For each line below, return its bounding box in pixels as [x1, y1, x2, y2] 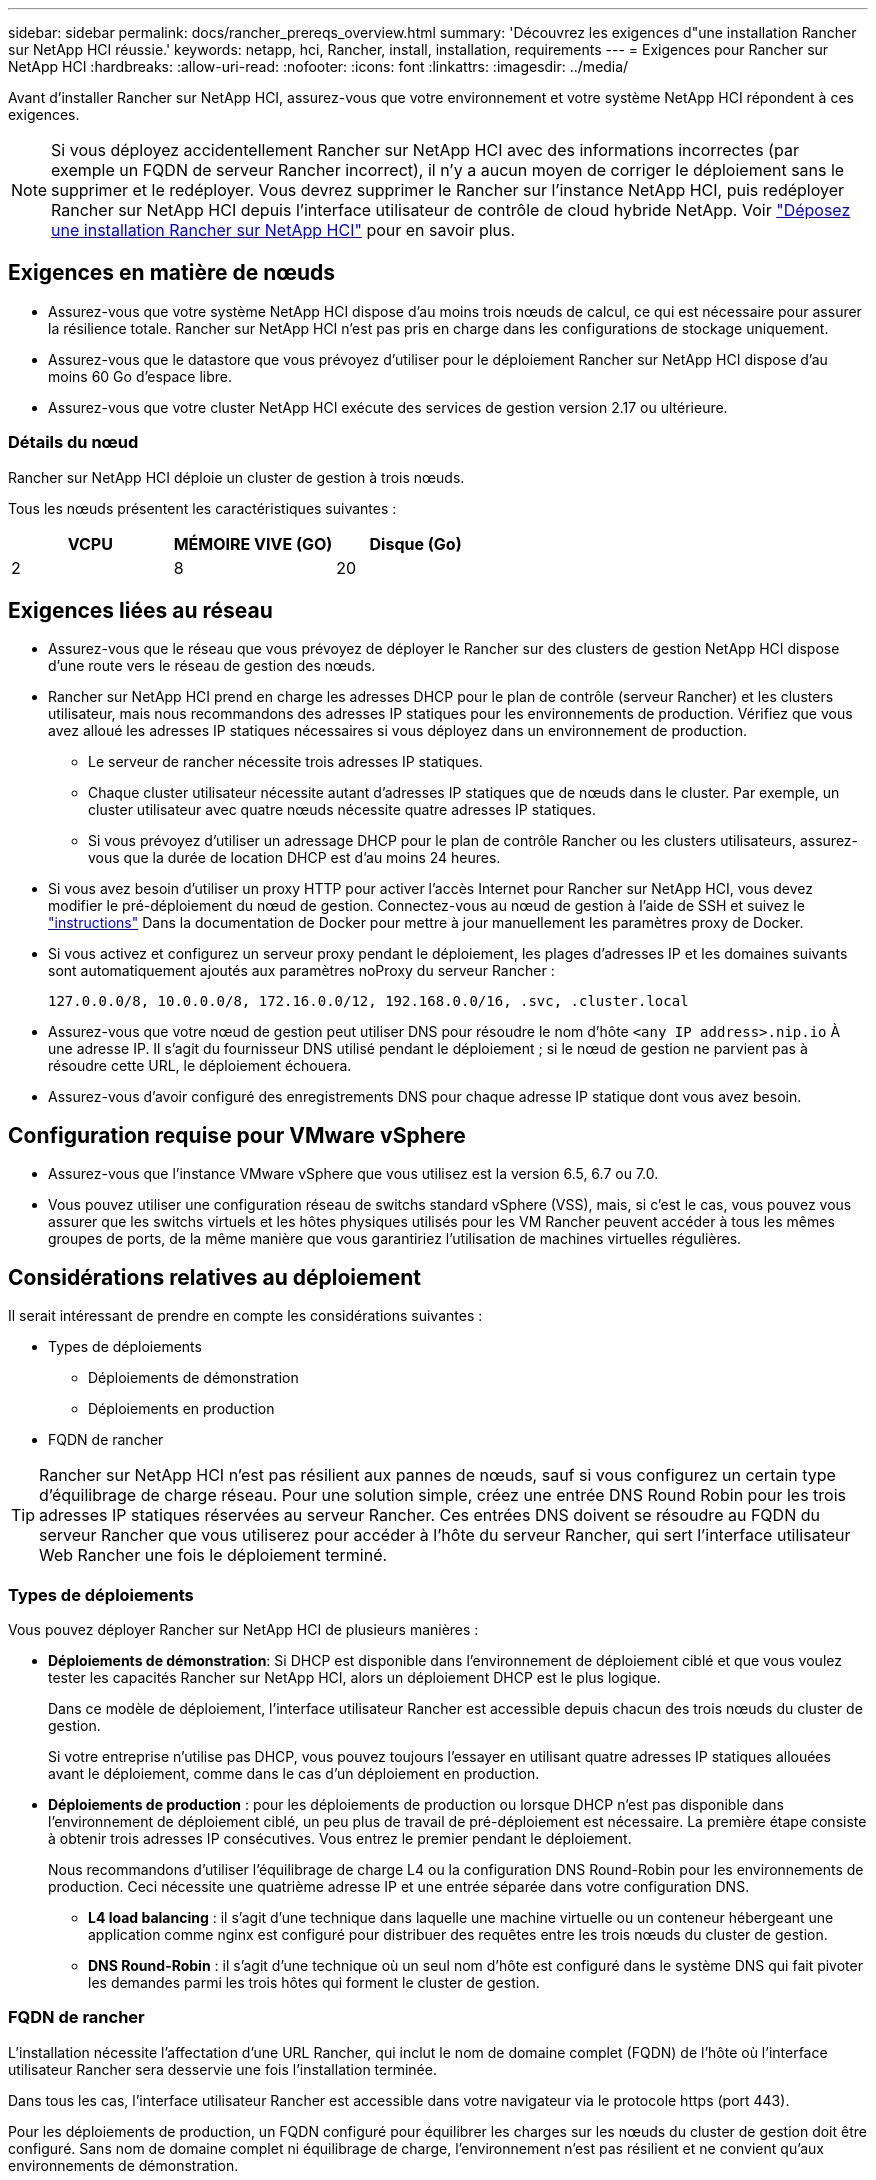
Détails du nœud [8, 432, 139, 453]
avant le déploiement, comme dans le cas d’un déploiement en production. [48, 1764, 540, 1782]
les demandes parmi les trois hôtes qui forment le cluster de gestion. [88, 1973, 540, 1991]
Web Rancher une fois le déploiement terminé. [39, 1545, 388, 1566]
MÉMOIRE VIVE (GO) [173, 533, 333, 554]
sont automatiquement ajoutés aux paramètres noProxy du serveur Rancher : [48, 962, 555, 980]
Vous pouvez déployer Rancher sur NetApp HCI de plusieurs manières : [8, 1620, 479, 1638]
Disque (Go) [369, 533, 462, 554]
